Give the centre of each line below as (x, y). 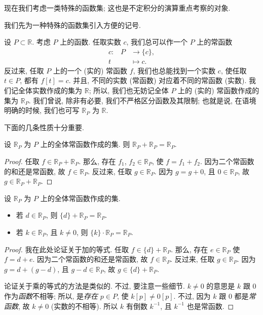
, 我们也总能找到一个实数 (174, 70)
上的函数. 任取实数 (90, 42)
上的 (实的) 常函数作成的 (219, 90)
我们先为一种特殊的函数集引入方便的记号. (72, 25)
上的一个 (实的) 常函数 (90, 70)
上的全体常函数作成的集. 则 (85, 144)
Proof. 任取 (22, 161)
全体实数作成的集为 (50, 90)
